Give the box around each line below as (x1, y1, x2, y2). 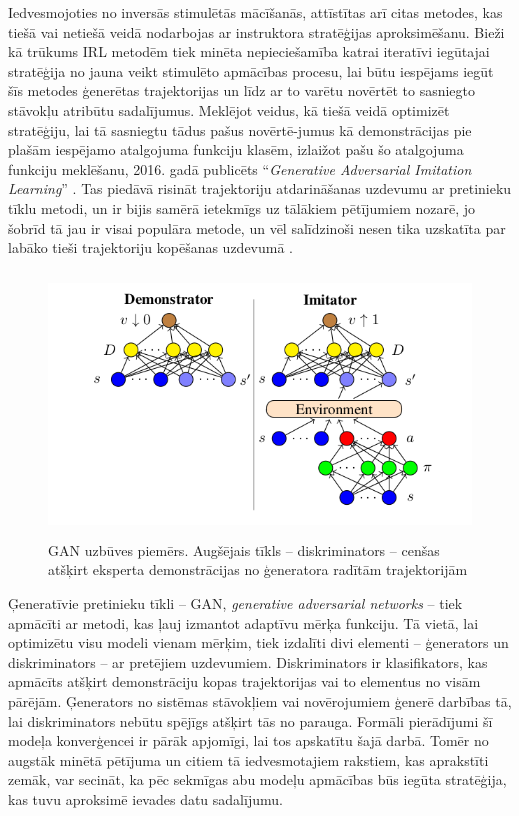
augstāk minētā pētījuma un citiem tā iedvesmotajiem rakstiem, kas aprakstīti (8, 749, 489, 770)
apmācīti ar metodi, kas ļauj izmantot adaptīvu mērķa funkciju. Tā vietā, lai (8, 612, 479, 633)
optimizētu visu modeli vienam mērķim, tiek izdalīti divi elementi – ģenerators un (8, 632, 509, 653)
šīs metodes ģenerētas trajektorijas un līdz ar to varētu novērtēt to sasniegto (8, 80, 476, 101)
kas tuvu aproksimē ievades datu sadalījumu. (8, 789, 283, 809)
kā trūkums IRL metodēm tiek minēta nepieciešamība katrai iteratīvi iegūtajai (8, 41, 490, 62)
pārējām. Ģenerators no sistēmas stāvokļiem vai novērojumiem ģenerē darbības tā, (8, 691, 512, 712)
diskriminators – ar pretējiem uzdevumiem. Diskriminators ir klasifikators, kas (8, 651, 488, 672)
